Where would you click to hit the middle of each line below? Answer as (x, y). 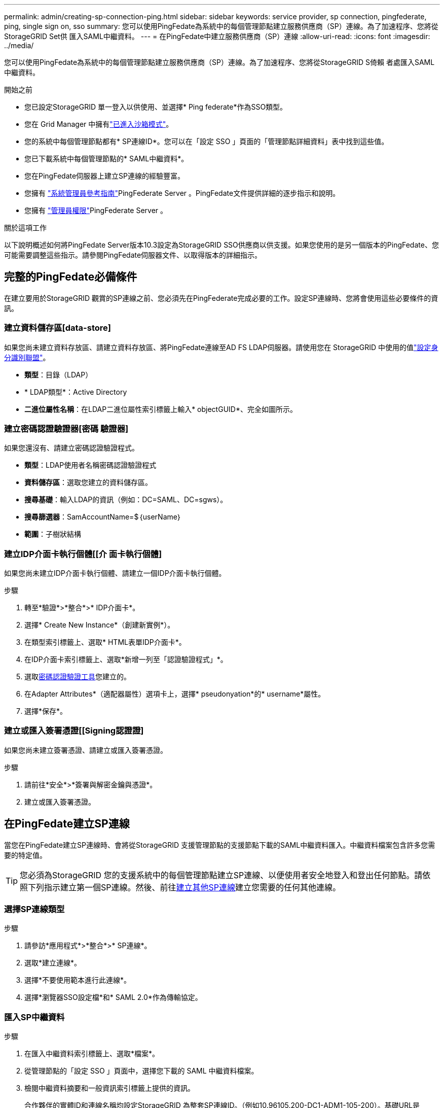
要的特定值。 (25, 855)
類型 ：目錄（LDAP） (59, 374)
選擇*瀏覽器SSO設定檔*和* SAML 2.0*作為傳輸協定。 (113, 997)
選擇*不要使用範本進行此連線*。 (78, 980)
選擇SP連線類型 (34, 909)
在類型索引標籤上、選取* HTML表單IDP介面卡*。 (105, 642)
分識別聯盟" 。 (27, 357)
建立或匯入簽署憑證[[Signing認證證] (74, 731)
